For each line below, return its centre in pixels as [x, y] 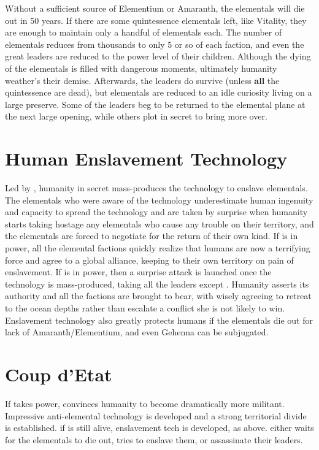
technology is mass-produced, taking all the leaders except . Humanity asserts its [157, 284]
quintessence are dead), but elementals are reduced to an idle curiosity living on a [159, 92]
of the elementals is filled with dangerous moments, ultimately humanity [141, 68]
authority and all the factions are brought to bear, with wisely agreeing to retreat [158, 296]
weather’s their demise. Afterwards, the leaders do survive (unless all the [142, 80]
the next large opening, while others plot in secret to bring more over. [136, 116]
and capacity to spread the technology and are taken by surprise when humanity [156, 212]
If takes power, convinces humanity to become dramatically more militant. [145, 403]
